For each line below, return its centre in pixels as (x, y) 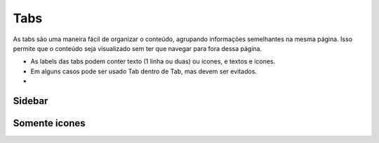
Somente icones (49, 123)
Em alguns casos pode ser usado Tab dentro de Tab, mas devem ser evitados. (144, 71)
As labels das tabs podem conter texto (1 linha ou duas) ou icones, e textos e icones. (153, 61)
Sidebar (31, 101)
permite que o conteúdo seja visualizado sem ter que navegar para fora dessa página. (138, 48)
